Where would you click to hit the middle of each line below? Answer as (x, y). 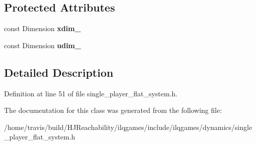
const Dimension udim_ (43, 45)
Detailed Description (59, 72)
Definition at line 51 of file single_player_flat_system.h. (91, 93)
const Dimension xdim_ (43, 28)
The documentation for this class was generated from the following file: (113, 110)
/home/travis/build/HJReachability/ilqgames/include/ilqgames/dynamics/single (128, 127)
